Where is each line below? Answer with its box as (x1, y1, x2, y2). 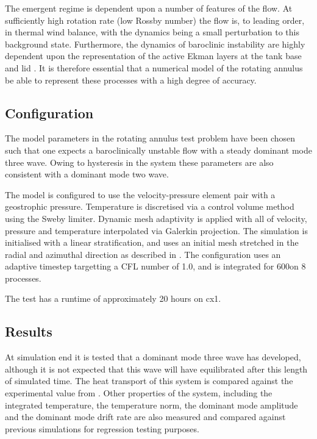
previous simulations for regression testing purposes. (5, 422, 199, 435)
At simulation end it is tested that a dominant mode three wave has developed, (5, 351, 301, 363)
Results (5, 322, 52, 341)
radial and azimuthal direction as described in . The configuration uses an (5, 248, 281, 260)
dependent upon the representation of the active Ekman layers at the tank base (5, 49, 302, 62)
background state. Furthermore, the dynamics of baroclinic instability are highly (5, 37, 305, 50)
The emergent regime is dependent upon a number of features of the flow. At (5, 2, 293, 14)
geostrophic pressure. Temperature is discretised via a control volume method (5, 200, 294, 213)
